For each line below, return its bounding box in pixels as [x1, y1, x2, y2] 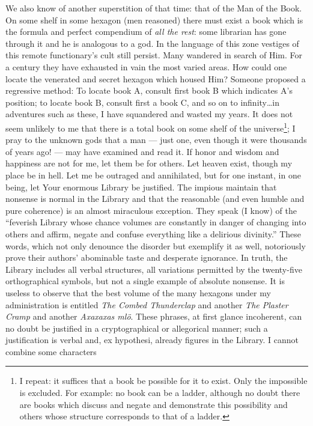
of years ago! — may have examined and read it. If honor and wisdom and [5, 145, 279, 157]
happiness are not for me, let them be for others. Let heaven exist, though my [5, 157, 293, 169]
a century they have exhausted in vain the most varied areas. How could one [5, 60, 287, 73]
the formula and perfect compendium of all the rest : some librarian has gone [5, 25, 287, 38]
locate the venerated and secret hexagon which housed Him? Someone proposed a [5, 72, 306, 85]
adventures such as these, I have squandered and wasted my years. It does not [5, 108, 293, 120]
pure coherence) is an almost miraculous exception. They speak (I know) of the [5, 204, 297, 216]
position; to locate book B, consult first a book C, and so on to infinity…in [5, 96, 280, 108]
